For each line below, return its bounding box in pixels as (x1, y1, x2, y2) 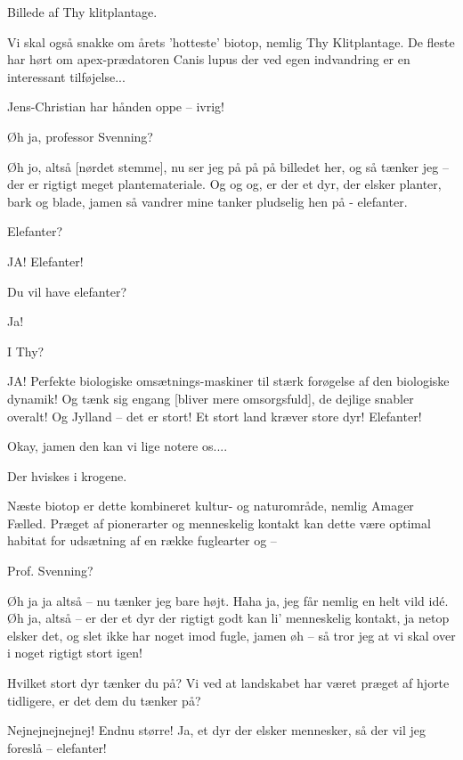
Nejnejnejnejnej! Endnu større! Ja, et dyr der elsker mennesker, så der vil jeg (7, 721, 426, 740)
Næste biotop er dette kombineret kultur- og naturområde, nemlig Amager (7, 496, 414, 515)
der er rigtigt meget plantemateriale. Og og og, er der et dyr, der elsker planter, (7, 175, 442, 193)
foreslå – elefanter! (7, 738, 107, 756)
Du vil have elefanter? (7, 282, 127, 300)
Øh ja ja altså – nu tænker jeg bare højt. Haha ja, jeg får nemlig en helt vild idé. (7, 591, 449, 609)
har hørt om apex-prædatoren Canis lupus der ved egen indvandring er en (7, 50, 410, 69)
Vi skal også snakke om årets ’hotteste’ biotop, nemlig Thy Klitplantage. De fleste (7, 32, 455, 51)
